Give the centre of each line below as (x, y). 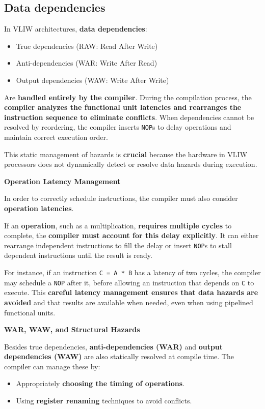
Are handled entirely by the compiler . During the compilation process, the (128, 97)
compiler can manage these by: (52, 366)
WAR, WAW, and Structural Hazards (72, 329)
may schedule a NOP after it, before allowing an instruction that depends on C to (129, 282)
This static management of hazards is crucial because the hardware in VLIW (126, 154)
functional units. (30, 312)
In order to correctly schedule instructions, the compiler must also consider (121, 198)
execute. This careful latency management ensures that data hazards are (131, 292)
